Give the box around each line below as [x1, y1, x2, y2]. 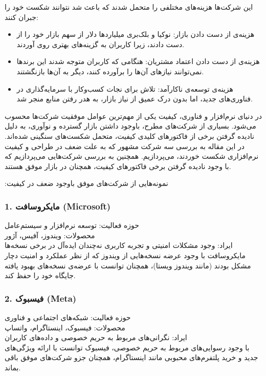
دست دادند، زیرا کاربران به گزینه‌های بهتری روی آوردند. [16, 38, 185, 49]
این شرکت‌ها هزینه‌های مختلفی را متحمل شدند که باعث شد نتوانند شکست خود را [5, 2, 253, 12]
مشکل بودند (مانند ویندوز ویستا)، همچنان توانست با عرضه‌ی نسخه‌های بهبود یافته [5, 260, 251, 270]
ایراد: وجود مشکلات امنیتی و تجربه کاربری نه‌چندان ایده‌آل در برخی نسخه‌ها [5, 240, 233, 250]
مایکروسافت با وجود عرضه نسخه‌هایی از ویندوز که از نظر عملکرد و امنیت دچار [5, 249, 246, 260]
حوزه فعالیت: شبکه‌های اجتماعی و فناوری [5, 311, 131, 322]
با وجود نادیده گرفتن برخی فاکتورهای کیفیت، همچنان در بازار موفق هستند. [5, 160, 231, 171]
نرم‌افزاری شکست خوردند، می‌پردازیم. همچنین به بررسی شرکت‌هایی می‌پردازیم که [5, 151, 259, 161]
